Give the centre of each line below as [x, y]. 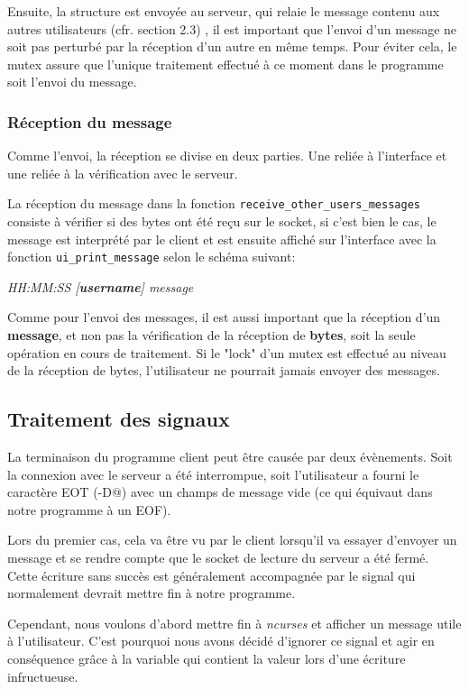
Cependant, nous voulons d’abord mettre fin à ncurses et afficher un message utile [234, 623]
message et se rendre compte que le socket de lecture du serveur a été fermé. [218, 558]
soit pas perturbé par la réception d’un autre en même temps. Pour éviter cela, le [232, 46]
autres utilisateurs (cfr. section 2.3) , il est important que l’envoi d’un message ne [232, 28]
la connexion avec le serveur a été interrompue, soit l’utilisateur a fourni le [213, 474]
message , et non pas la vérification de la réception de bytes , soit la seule [212, 335]
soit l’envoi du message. [72, 82]
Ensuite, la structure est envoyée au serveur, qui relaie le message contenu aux [224, 11]
